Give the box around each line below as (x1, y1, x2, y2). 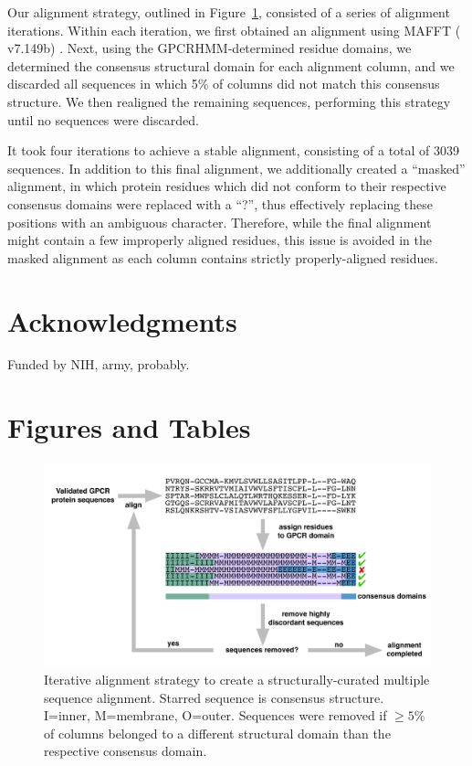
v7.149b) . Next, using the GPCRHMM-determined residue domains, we (7, 38, 412, 58)
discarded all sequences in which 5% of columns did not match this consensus (7, 74, 440, 93)
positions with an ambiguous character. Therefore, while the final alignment (7, 212, 432, 231)
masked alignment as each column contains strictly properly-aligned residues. (7, 248, 438, 267)
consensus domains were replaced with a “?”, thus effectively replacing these (7, 194, 434, 213)
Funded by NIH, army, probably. (7, 355, 190, 374)
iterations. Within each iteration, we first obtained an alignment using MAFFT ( (7, 20, 461, 39)
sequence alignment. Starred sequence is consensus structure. (44, 687, 384, 707)
